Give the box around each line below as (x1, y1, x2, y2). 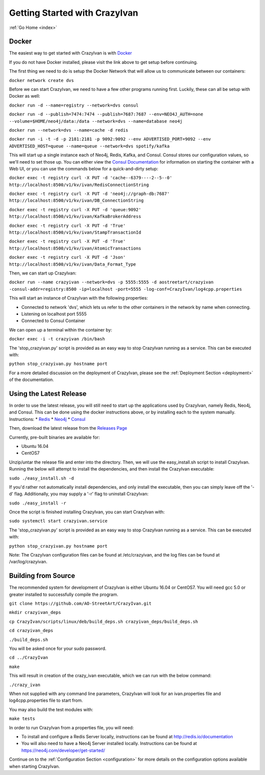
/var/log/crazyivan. (9, 559, 48, 565)
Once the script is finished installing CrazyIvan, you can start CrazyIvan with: (9, 509, 165, 515)
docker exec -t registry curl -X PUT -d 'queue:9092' (9, 207, 141, 212)
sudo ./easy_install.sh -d (9, 475, 74, 481)
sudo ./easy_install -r (9, 500, 66, 506)
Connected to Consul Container (21, 318, 85, 324)
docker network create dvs (9, 78, 74, 83)
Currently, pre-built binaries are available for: (9, 434, 100, 440)
